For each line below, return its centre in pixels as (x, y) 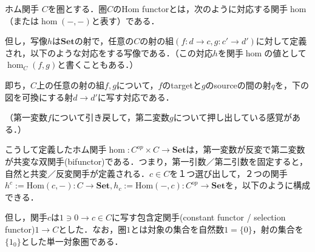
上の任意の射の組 (71, 85)
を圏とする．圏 (77, 8)
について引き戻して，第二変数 (110, 117)
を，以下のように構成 (267, 185)
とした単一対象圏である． (72, 241)
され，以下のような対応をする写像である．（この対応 (109, 52)
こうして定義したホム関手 (56, 149)
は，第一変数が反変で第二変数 (246, 149)
